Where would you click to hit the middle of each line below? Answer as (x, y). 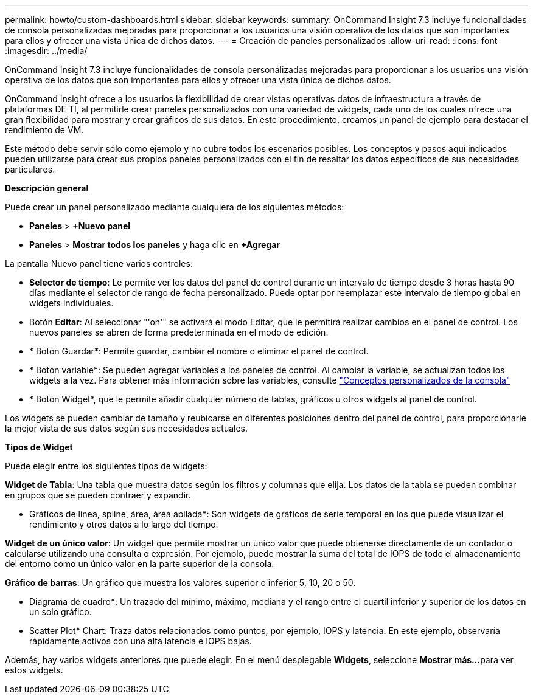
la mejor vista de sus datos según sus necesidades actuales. (127, 428)
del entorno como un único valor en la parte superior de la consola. (140, 564)
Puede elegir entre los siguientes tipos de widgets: (106, 466)
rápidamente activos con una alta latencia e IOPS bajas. (141, 641)
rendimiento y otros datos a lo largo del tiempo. (124, 524)
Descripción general (47, 188)
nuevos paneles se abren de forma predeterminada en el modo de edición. (179, 332)
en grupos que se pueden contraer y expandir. (98, 495)
